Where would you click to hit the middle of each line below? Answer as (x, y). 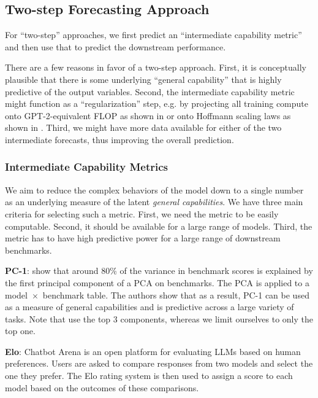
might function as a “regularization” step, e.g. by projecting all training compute (157, 103)
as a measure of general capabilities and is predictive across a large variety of (150, 307)
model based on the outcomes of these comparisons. (102, 387)
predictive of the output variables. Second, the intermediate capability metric (150, 91)
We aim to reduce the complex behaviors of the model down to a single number (154, 189)
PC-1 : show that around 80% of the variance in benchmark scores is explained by (159, 271)
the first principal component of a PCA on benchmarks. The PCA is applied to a (157, 282)
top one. (20, 331)
